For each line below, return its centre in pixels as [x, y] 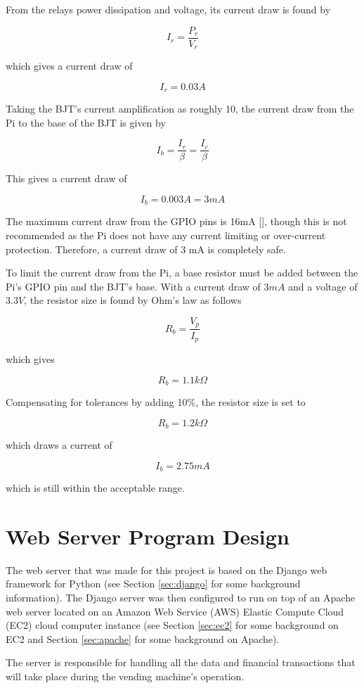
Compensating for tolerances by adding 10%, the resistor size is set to [156, 402]
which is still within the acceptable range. [95, 488]
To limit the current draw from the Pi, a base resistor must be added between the [182, 273]
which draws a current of [59, 445]
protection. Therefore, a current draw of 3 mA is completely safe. [146, 249]
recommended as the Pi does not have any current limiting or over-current [166, 235]
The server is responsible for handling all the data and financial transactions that [181, 662]
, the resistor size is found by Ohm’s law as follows [133, 300]
